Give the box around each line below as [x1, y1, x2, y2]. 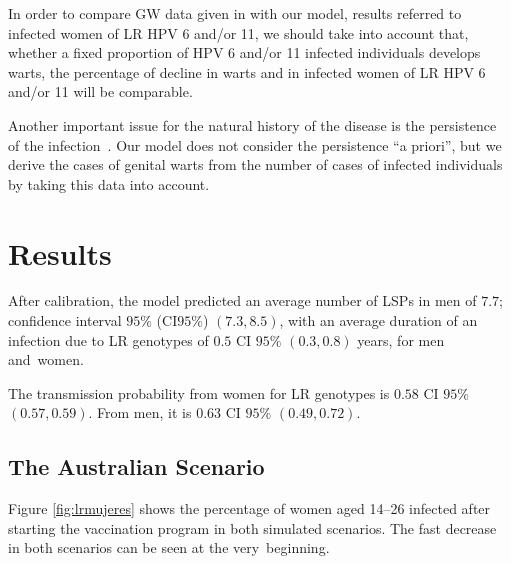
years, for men [357, 329, 445, 350]
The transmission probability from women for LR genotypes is [8, 382, 390, 403]
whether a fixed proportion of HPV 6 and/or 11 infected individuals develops [8, 42, 481, 63]
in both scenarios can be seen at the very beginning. [8, 537, 330, 558]
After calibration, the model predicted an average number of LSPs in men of [8, 290, 477, 311]
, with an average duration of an [279, 310, 478, 331]
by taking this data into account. [8, 173, 210, 194]
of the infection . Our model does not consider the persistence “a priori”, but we [8, 134, 502, 155]
